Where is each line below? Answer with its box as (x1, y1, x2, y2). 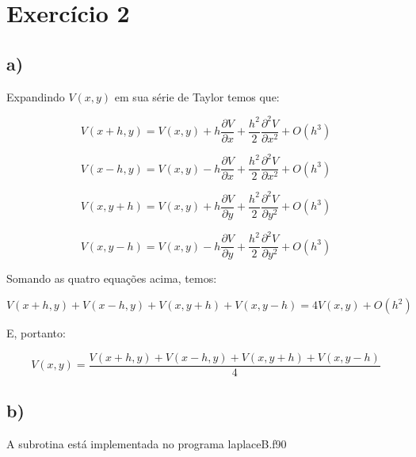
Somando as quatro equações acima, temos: (6, 270, 217, 287)
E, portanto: (6, 325, 66, 341)
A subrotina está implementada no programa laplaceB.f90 (6, 435, 287, 451)
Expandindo (6, 88, 65, 105)
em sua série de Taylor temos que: (114, 88, 280, 105)
